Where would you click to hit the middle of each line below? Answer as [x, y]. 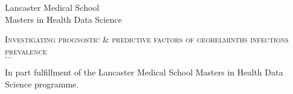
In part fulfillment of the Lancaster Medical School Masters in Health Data [144, 72]
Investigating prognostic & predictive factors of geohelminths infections [147, 39]
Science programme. [42, 84]
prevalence [26, 51]
